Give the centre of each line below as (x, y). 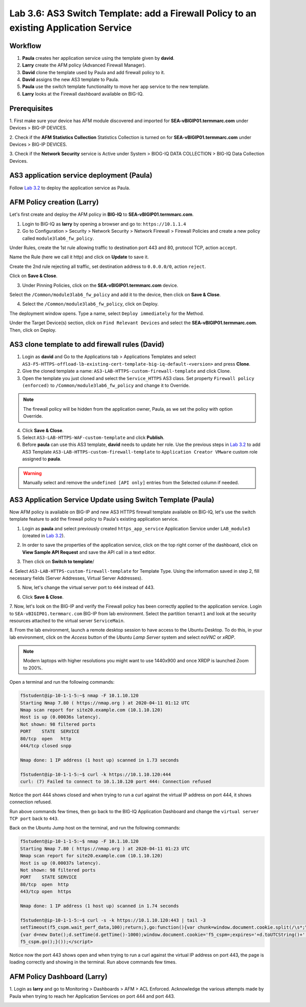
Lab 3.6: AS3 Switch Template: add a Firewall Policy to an (133, 13)
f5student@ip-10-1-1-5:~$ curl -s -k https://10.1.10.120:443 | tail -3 (113, 920)
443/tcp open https (46, 892)
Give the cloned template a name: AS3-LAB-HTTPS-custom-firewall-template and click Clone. (127, 371)
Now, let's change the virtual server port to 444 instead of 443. (88, 588)
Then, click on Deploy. (33, 330)
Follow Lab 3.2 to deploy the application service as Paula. (70, 188)
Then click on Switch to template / (58, 562)
